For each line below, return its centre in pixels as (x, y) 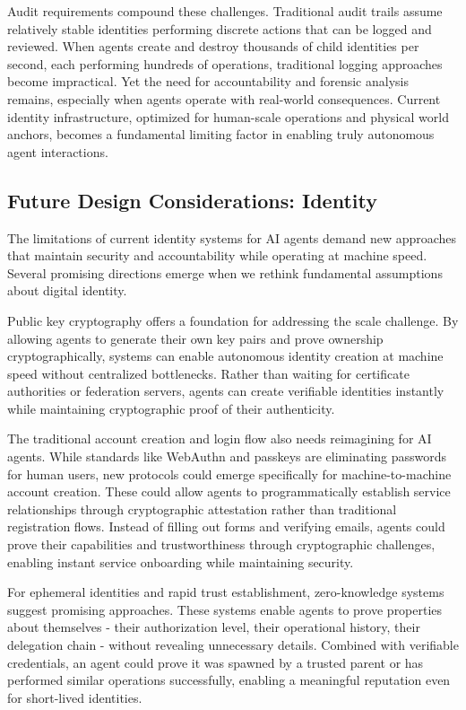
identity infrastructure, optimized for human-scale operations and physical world (228, 116)
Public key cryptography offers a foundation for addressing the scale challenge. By (233, 320)
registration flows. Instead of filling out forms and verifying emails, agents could (226, 526)
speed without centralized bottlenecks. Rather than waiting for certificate (208, 373)
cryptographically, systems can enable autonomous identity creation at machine (225, 356)
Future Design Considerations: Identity (192, 200)
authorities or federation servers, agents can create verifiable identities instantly (226, 391)
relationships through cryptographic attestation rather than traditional (202, 508)
